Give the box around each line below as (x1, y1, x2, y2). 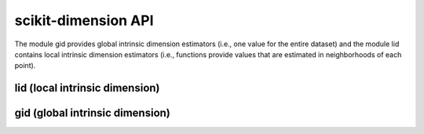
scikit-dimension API (14, 12, 154, 29)
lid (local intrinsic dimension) (14, 81, 160, 95)
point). (14, 61, 36, 71)
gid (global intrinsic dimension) (14, 107, 170, 120)
